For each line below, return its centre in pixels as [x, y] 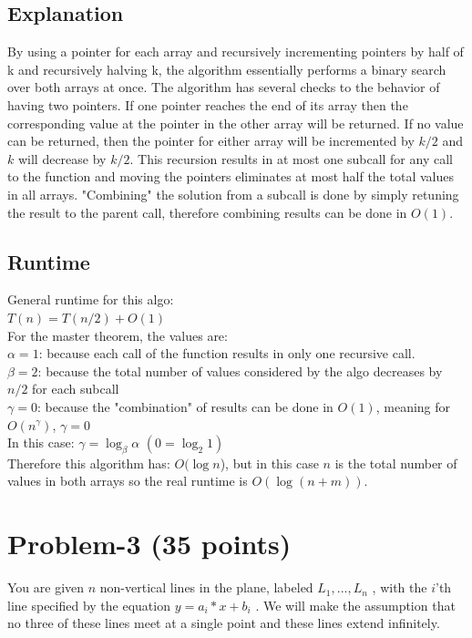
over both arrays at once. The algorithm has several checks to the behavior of [224, 87]
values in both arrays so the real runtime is [128, 481]
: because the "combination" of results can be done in [185, 406]
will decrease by [62, 158]
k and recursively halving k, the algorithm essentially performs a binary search [227, 69]
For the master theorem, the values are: [118, 335]
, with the [400, 587]
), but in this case [269, 463]
